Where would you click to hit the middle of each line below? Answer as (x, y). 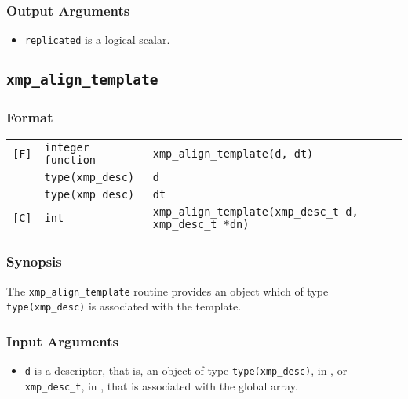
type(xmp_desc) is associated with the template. (124, 306)
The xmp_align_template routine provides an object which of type (168, 290)
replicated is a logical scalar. (97, 40)
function (70, 160)
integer (67, 148)
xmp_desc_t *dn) (201, 225)
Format (30, 117)
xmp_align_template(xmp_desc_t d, (255, 212)
